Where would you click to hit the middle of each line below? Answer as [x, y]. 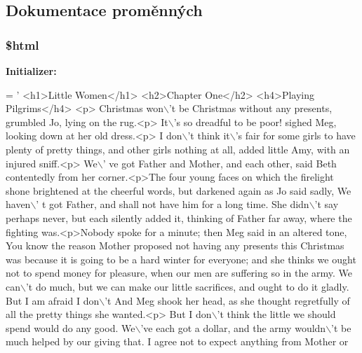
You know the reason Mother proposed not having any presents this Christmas [175, 245]
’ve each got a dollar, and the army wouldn [233, 327]
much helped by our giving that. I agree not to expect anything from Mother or [177, 341]
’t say [327, 204]
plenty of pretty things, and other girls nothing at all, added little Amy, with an [178, 149]
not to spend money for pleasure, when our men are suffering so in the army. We [179, 273]
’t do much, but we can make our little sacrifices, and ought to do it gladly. [187, 286]
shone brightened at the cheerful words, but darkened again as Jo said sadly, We [179, 190]
